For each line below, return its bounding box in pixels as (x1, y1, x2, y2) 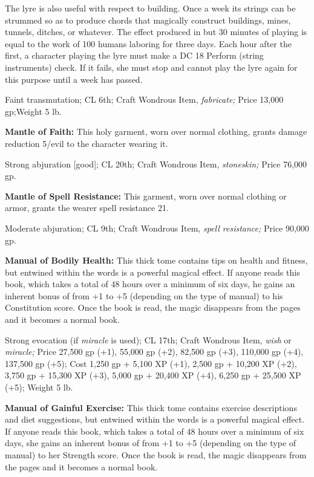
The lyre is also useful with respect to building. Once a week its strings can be (5, 2, 296, 14)
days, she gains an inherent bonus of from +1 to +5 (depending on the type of (5, 436, 296, 449)
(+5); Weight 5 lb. (5, 381, 73, 394)
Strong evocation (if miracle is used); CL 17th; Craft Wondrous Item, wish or (5, 333, 292, 346)
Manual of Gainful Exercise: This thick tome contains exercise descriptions (5, 401, 297, 414)
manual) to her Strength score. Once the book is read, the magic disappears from (5, 449, 307, 461)
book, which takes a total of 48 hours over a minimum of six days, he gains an (5, 277, 295, 290)
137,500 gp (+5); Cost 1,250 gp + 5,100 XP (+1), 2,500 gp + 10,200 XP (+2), (5, 357, 297, 369)
